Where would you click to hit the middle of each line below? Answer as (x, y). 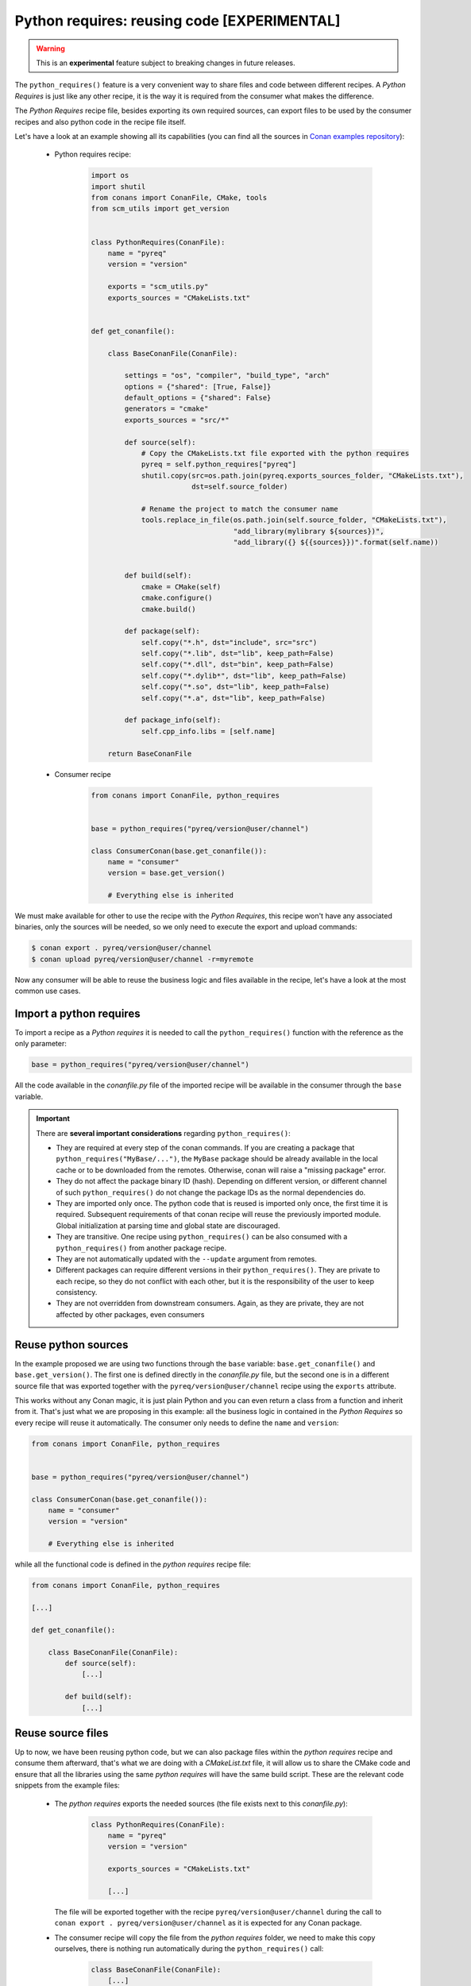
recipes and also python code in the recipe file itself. (100, 122)
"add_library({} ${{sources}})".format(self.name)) (336, 543)
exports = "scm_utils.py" (158, 287)
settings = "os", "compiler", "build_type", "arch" (227, 376)
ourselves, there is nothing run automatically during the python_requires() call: (189, 1949)
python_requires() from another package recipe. (141, 1248)
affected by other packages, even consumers (130, 1314)
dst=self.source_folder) (239, 487)
